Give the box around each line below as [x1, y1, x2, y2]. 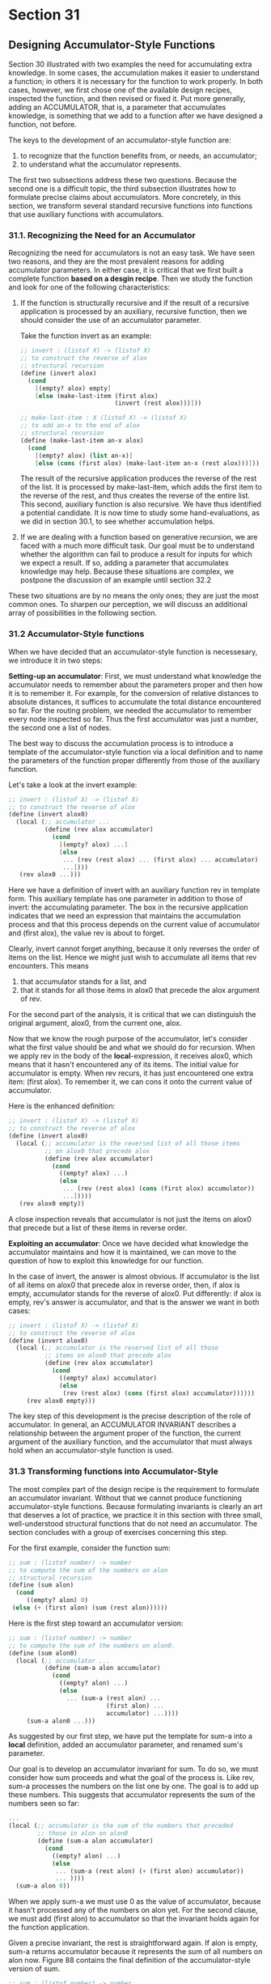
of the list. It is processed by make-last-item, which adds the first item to [19, 482, 263, 492]
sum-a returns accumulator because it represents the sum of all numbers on [8, 1947, 263, 1956]
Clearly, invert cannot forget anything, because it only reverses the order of [8, 944, 260, 954]
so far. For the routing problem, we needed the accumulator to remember [8, 706, 252, 715]
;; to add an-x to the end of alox [19, 422, 141, 430]
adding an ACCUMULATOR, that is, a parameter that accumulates [8, 103, 227, 112]
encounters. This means [8, 961, 89, 971]
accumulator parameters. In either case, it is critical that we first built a [8, 265, 243, 275]
